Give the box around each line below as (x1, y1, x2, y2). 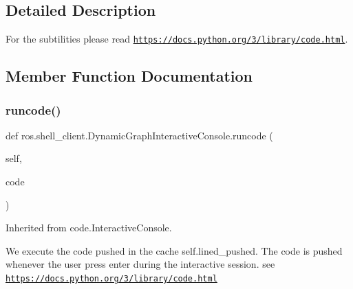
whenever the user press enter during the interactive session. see (6, 257, 275, 271)
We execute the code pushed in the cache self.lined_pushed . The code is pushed (6, 243, 343, 257)
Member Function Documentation (6, 65, 253, 86)
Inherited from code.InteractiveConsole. (6, 220, 172, 235)
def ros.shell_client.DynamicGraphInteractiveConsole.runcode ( (6, 128, 273, 142)
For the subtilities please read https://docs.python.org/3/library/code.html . (6, 32, 348, 46)
